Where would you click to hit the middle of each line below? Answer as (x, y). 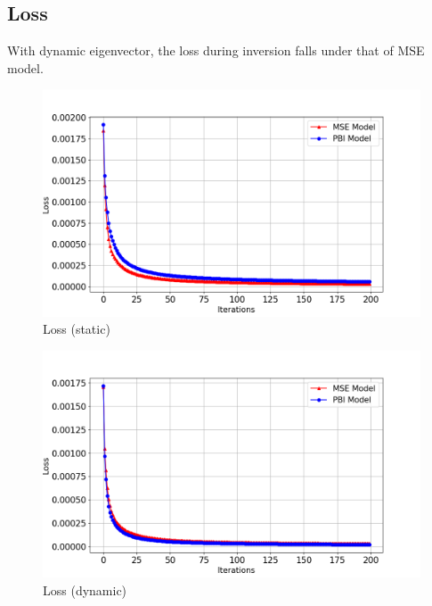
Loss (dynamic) (85, 589)
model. (25, 67)
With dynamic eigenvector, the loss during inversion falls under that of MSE (216, 50)
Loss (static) (77, 329)
